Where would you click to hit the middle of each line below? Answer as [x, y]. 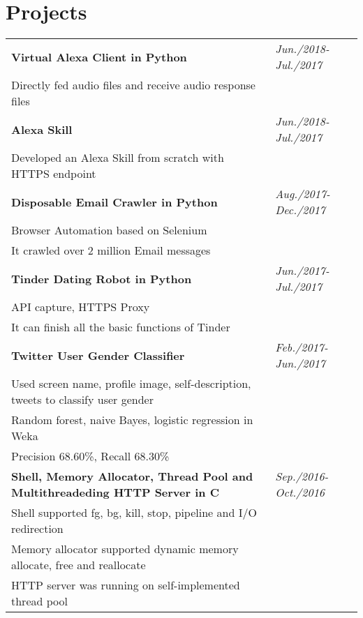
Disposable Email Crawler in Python [114, 202]
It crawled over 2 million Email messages [111, 250]
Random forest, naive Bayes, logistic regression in [132, 420]
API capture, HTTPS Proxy [81, 307]
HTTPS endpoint [54, 174]
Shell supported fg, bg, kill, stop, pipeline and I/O [134, 513]
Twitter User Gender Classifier [98, 355]
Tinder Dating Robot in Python [102, 278]
